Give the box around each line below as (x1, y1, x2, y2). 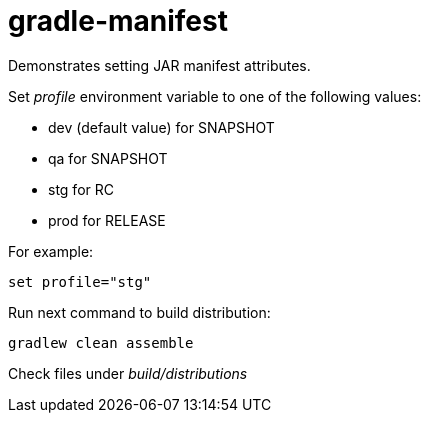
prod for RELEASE (48, 211, 166, 229)
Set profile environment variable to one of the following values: (8, 87, 422, 105)
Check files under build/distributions (8, 364, 248, 382)
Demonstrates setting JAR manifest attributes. (8, 56, 311, 74)
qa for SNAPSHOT (48, 149, 168, 167)
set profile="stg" (8, 273, 152, 290)
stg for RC (48, 180, 114, 198)
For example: (8, 242, 94, 260)
